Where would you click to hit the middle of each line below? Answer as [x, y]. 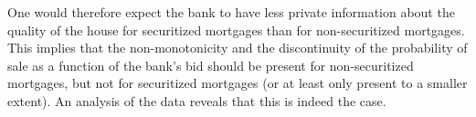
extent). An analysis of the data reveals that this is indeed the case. [197, 100]
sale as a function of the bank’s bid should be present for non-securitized [211, 65]
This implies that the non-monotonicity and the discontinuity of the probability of [238, 48]
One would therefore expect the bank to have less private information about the [231, 12]
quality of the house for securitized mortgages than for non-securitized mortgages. [236, 29]
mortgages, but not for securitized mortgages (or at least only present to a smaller [238, 83]
